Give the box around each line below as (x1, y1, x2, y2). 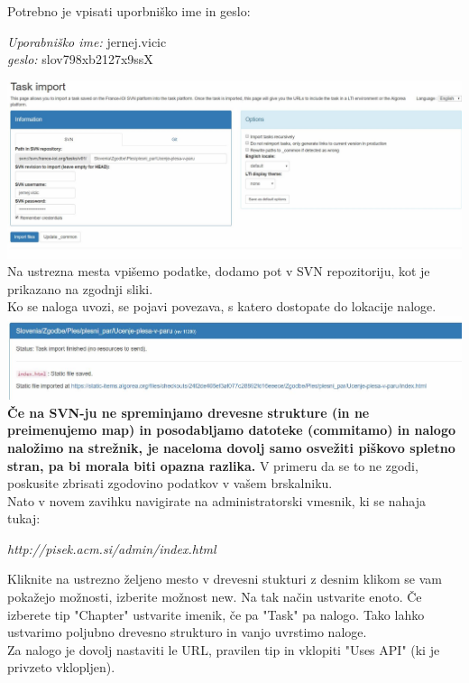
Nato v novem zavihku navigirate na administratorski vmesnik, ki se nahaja (7, 491, 427, 510)
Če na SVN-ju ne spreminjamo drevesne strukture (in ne (7, 402, 370, 421)
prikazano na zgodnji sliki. (7, 279, 153, 298)
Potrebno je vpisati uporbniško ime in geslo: (7, 2, 251, 20)
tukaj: (7, 509, 41, 528)
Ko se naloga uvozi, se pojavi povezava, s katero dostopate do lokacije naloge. (7, 297, 437, 316)
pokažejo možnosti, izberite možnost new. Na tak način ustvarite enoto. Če (7, 587, 422, 606)
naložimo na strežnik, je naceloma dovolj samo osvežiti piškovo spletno (7, 438, 455, 457)
